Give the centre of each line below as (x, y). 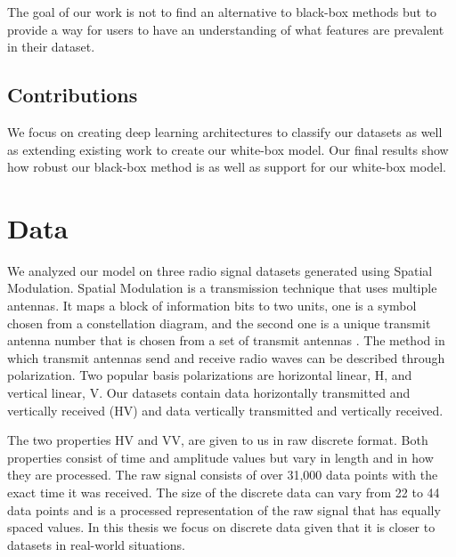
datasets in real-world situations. (96, 544)
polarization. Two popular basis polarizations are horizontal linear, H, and (210, 375)
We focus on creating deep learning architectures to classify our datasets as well (225, 131)
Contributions (73, 95)
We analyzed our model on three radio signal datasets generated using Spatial (220, 270)
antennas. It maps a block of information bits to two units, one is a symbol (212, 306)
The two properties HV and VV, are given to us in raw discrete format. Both (218, 440)
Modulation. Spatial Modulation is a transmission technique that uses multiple (222, 288)
